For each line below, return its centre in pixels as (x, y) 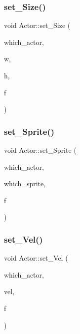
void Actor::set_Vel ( (36, 258)
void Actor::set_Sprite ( (40, 150)
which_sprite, (25, 183)
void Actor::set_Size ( (37, 25)
